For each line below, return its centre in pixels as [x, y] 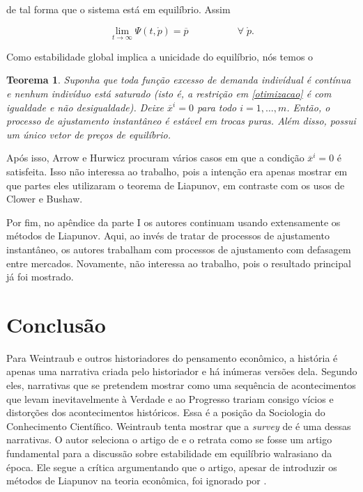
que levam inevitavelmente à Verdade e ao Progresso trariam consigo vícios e [170, 398]
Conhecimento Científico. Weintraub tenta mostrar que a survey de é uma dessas [179, 426]
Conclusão [56, 324]
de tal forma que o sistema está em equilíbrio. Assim [118, 9]
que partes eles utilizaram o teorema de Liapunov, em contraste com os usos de [176, 185]
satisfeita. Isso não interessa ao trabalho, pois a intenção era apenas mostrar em [177, 171]
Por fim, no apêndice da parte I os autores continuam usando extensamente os [173, 222]
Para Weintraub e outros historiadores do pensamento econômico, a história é [172, 357]
